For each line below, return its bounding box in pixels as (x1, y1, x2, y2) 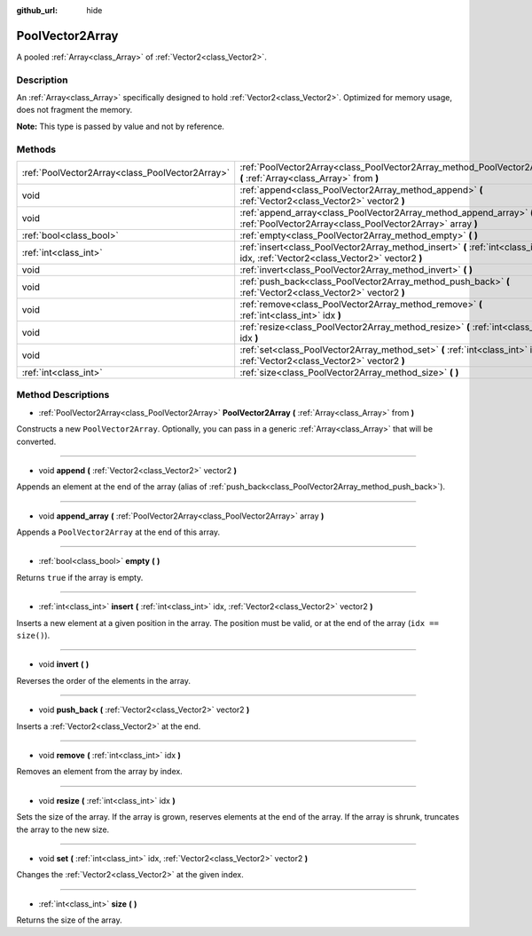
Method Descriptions (16, 389, 110, 401)
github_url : (16, 5, 58, 15)
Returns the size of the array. (16, 915, 123, 925)
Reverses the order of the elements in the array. (16, 675, 191, 686)
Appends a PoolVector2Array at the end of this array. (16, 527, 221, 537)
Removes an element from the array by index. (16, 766, 184, 777)
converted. (16, 436, 57, 447)
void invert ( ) (38, 659, 90, 670)
